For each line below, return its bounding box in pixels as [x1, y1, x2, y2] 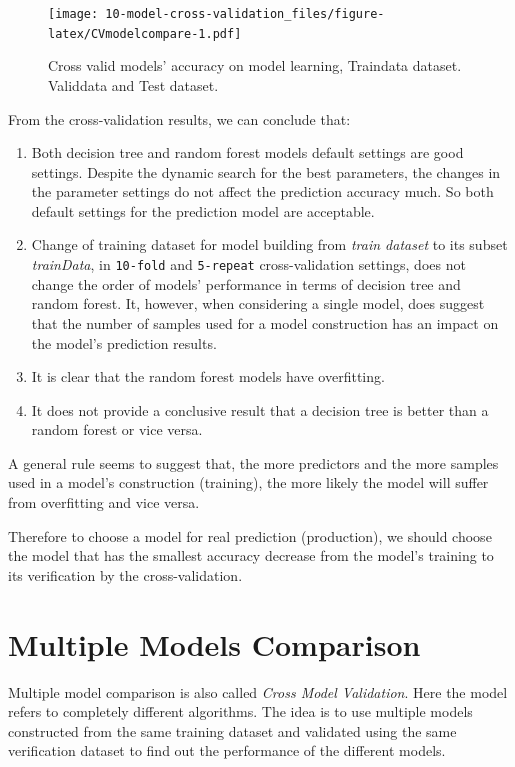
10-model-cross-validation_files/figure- [105, 7, 385, 21]
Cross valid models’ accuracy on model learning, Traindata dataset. [48, 55, 462, 76]
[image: [48, 7, 99, 21]
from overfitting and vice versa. [8, 492, 200, 513]
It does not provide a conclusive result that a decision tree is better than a [31, 399, 489, 420]
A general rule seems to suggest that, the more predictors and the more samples [8, 452, 499, 473]
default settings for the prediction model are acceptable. [31, 200, 375, 221]
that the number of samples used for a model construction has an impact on [31, 312, 499, 333]
